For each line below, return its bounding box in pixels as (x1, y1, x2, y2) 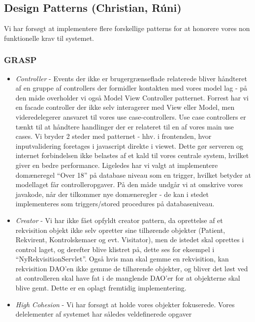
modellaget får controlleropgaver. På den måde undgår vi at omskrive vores (15, 179, 243, 190)
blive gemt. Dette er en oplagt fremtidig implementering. (15, 283, 187, 293)
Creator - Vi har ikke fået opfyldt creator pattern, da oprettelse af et (15, 215, 223, 225)
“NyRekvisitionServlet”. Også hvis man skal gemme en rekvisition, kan (15, 254, 229, 264)
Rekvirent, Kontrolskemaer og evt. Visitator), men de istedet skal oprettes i (15, 234, 244, 245)
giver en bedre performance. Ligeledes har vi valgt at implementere (15, 160, 218, 170)
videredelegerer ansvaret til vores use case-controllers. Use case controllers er (15, 111, 246, 122)
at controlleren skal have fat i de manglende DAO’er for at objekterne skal (15, 273, 240, 283)
